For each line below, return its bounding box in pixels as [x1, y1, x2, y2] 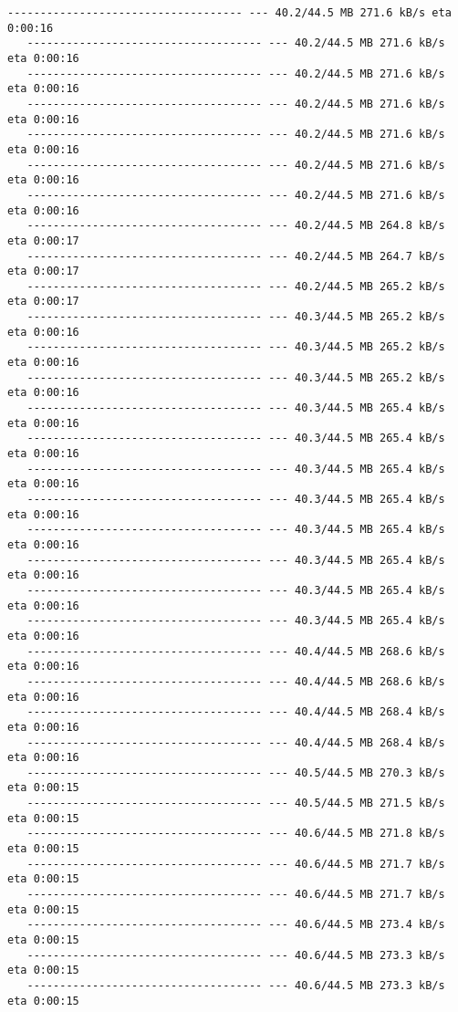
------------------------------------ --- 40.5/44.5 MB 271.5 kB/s [26, 797, 445, 810]
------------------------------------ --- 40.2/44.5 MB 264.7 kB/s [26, 249, 445, 263]
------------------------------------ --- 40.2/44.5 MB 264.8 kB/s [26, 219, 445, 233]
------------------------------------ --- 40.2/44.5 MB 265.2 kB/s [26, 279, 445, 293]
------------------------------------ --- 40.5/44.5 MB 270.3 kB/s [26, 766, 445, 779]
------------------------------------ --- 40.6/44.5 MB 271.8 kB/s [26, 827, 445, 840]
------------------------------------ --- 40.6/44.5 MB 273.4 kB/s [26, 918, 445, 932]
